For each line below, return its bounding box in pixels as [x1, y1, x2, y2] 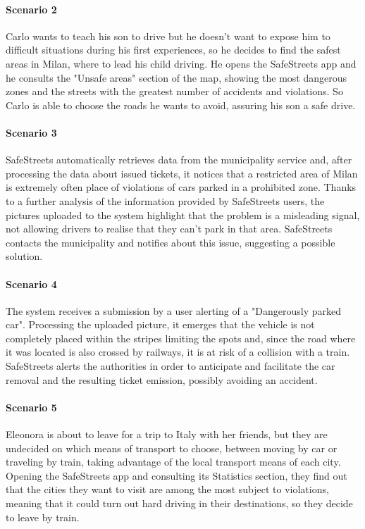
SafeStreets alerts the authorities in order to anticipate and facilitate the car [6, 359, 335, 373]
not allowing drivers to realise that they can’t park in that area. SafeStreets [6, 221, 333, 236]
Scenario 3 [6, 125, 57, 139]
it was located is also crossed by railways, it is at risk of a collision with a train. [6, 344, 350, 359]
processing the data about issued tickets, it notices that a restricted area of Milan [6, 166, 358, 180]
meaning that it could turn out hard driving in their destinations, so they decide [6, 496, 353, 511]
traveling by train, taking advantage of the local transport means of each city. [6, 454, 341, 469]
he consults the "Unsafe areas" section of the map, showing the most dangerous [6, 70, 347, 85]
